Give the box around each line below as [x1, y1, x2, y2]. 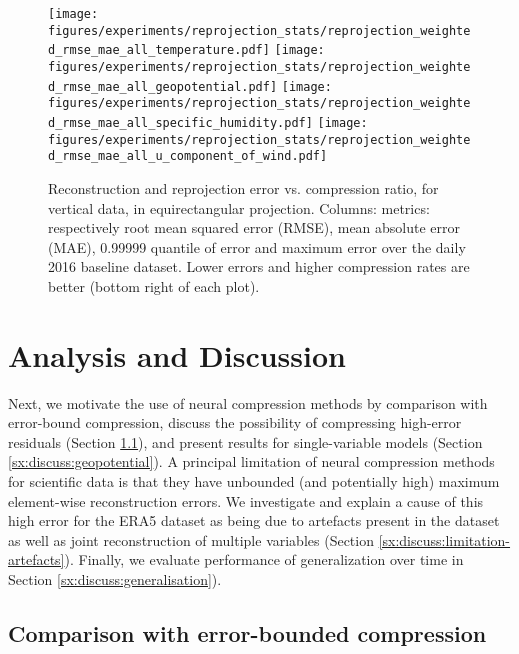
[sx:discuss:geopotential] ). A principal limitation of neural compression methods [8, 451, 495, 472]
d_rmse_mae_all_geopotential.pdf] [48, 79, 278, 94]
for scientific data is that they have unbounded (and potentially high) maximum [8, 470, 500, 491]
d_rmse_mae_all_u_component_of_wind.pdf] [48, 149, 328, 164]
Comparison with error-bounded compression [8, 617, 487, 648]
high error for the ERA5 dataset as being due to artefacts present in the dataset [8, 510, 500, 531]
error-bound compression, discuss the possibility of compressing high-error [8, 412, 462, 433]
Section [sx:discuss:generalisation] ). [8, 568, 222, 589]
